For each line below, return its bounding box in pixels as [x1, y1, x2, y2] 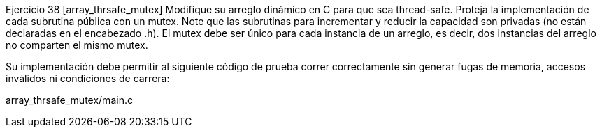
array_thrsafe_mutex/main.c [6, 94, 133, 106]
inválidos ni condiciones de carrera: [6, 72, 170, 84]
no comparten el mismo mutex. [6, 39, 148, 51]
